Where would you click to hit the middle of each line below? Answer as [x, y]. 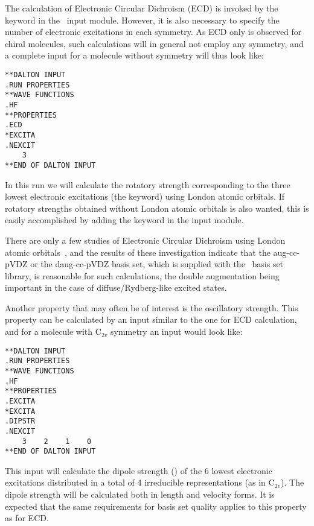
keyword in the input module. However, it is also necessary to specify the [142, 20]
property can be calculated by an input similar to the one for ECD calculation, [151, 319]
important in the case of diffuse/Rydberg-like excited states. [116, 287]
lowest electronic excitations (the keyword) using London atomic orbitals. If [145, 196]
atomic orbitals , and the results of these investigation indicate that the [138, 252]
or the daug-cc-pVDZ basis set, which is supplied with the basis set [157, 264]
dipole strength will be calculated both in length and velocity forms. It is [140, 494]
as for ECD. [27, 518]
